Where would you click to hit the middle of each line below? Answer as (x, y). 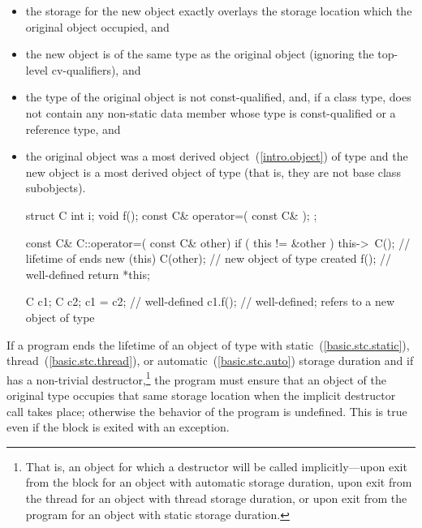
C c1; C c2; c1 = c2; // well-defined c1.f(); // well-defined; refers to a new (210, 301)
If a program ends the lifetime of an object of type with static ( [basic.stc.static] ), (208, 344)
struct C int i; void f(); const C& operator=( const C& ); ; (171, 215)
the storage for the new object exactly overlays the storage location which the (219, 11)
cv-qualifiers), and (96, 69)
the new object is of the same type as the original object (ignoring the (200, 54)
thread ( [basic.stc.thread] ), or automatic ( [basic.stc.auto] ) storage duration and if (210, 361)
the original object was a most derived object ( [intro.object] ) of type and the (217, 156)
